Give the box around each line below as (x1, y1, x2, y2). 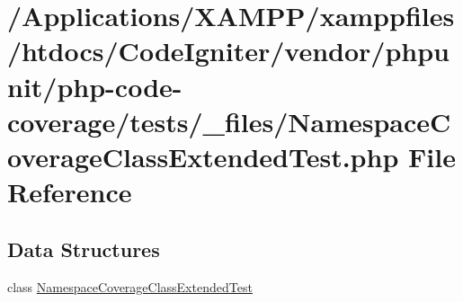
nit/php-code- (7, 67, 183, 104)
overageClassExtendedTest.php (7, 138, 399, 174)
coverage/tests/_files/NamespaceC (7, 102, 451, 139)
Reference (7, 173, 132, 210)
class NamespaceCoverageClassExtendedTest (7, 277, 253, 296)
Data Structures (7, 235, 160, 262)
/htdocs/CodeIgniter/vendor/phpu (7, 32, 450, 69)
